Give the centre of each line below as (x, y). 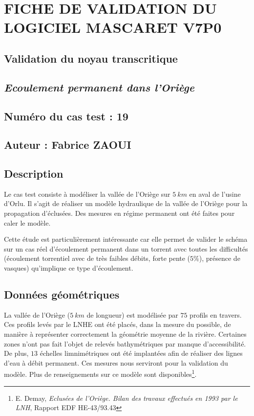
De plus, (16, 353)
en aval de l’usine (215, 194)
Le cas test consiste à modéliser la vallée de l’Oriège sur (87, 194)
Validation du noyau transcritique (91, 58)
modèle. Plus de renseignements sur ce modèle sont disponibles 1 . (100, 373)
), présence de (220, 258)
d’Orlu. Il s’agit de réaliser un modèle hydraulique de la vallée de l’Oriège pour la (126, 203)
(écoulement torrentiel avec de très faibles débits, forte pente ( (97, 258)
